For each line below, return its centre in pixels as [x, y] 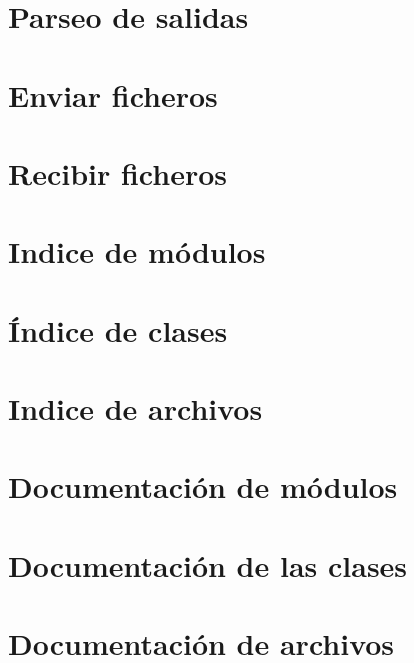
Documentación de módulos [203, 486]
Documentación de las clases [208, 564]
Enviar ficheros [113, 94]
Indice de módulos [137, 251]
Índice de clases [118, 329]
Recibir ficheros [118, 172]
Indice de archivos [135, 408]
